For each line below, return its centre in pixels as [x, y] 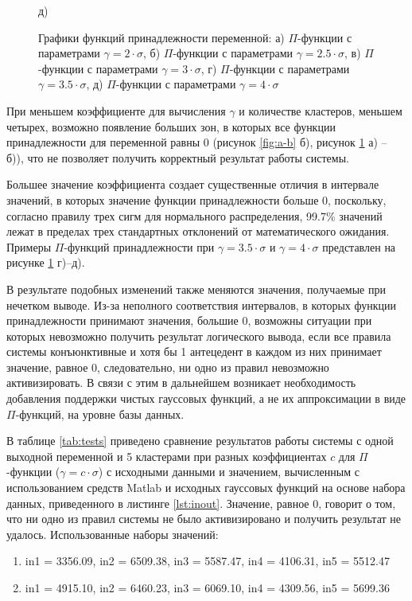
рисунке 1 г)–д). [46, 262]
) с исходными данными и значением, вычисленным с [229, 472]
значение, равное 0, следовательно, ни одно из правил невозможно [168, 367]
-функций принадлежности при [139, 246]
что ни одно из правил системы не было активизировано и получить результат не [204, 519]
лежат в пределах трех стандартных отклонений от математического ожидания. [198, 231]
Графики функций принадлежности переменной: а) [161, 37]
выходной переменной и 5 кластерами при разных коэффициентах [167, 456]
